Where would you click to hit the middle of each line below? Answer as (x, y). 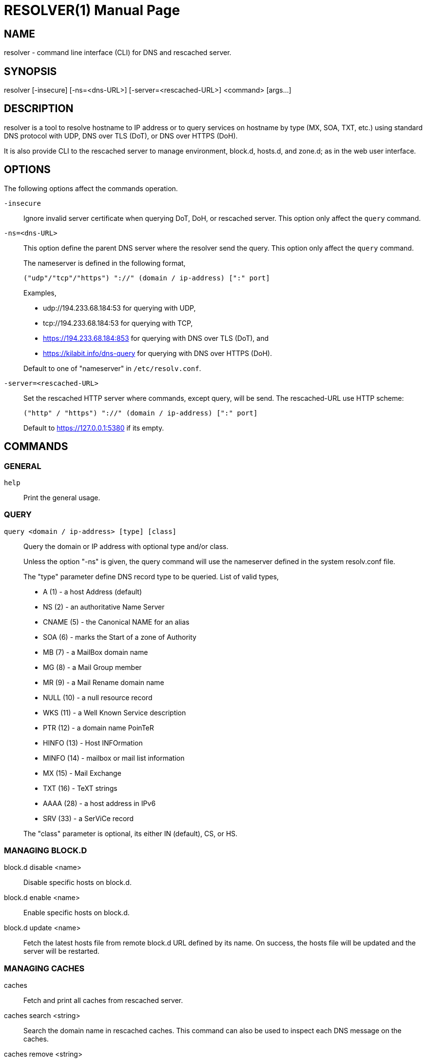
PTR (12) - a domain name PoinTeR (98, 728)
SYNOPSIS (30, 71)
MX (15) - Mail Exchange (82, 773)
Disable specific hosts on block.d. (77, 883)
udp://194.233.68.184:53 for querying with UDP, (119, 308)
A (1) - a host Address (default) (92, 591)
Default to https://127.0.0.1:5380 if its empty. (94, 428)
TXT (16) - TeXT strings (80, 788)
